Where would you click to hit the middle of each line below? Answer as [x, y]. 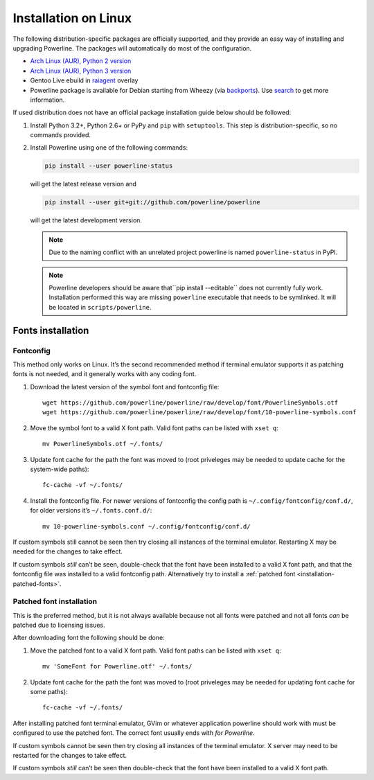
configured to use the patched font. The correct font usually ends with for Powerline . [134, 733]
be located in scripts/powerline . [100, 307]
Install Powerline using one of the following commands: [109, 148]
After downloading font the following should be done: [89, 638]
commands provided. [61, 135]
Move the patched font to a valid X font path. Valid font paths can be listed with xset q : [155, 650]
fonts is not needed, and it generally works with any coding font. [105, 374]
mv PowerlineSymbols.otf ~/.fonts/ [103, 444]
